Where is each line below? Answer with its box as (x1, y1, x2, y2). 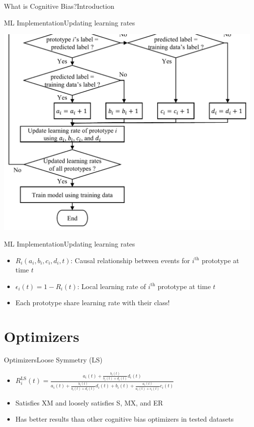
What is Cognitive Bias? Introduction (4, 1, 114, 11)
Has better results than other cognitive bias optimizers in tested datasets (15, 414, 234, 424)
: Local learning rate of (77, 281, 146, 291)
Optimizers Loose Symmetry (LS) (4, 355, 103, 365)
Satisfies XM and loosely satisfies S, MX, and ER (15, 397, 163, 407)
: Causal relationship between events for (70, 255, 190, 265)
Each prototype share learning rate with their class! (15, 297, 170, 308)
